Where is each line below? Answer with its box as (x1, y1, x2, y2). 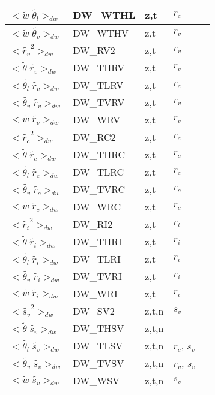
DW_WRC (73, 200, 121, 213)
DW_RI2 (73, 217, 113, 231)
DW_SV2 (73, 304, 115, 318)
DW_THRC (73, 147, 126, 161)
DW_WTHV (73, 26, 129, 40)
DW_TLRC (73, 165, 124, 179)
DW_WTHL (73, 8, 136, 22)
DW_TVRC (73, 182, 126, 196)
